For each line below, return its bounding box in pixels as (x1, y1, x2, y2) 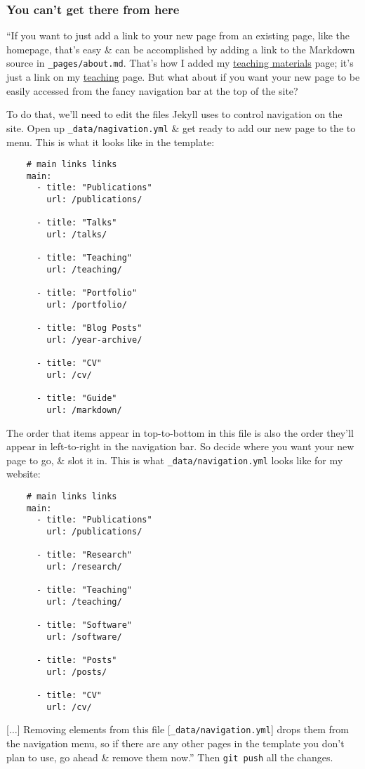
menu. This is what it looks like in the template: (6, 134, 215, 149)
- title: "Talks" (36, 218, 117, 228)
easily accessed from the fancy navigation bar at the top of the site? (6, 83, 298, 98)
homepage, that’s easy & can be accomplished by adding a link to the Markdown (6, 41, 355, 56)
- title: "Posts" (36, 655, 117, 666)
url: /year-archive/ (46, 334, 142, 345)
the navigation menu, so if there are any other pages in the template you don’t (6, 736, 345, 751)
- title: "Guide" (36, 393, 117, 404)
